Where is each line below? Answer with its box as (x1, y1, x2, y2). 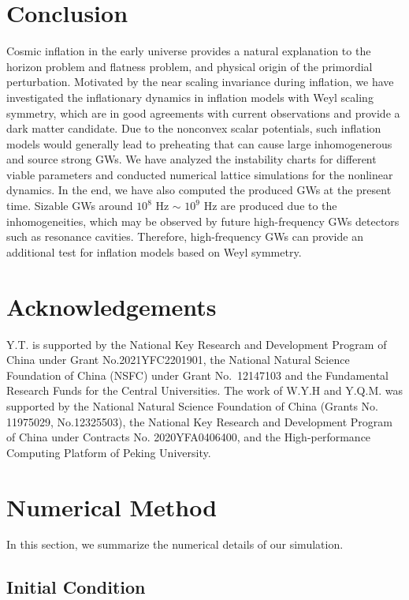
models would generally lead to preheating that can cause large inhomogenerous (6, 135, 392, 152)
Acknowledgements (6, 290, 217, 322)
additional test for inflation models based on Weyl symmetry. (6, 243, 302, 260)
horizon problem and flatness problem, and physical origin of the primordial (6, 58, 373, 74)
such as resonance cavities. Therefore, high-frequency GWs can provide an (6, 228, 363, 245)
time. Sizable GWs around (6, 197, 133, 214)
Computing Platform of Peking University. (6, 444, 211, 460)
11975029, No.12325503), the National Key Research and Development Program (6, 413, 392, 429)
